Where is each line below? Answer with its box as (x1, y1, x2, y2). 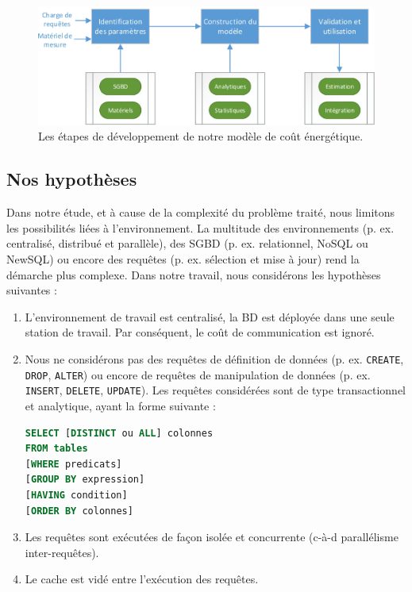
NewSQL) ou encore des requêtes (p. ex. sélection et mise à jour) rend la (6, 251, 360, 267)
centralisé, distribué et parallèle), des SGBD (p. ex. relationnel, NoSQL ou (6, 235, 368, 252)
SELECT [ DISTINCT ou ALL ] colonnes (25, 427, 214, 439)
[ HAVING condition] (25, 489, 128, 501)
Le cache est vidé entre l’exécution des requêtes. (25, 571, 259, 587)
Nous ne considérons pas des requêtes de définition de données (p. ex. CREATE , (25, 351, 404, 367)
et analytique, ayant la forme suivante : (25, 398, 216, 413)
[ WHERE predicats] (25, 458, 122, 470)
